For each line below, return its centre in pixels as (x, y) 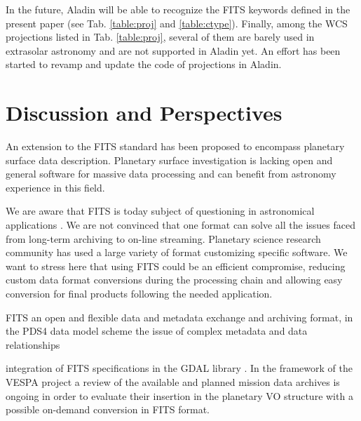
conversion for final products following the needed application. (139, 294)
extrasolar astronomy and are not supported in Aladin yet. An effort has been (173, 50)
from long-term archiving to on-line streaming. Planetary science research (163, 238)
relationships (33, 344)
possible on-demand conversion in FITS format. (108, 409)
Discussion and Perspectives (144, 113)
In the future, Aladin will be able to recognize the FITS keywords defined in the (178, 9)
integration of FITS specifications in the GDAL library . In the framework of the (179, 368)
